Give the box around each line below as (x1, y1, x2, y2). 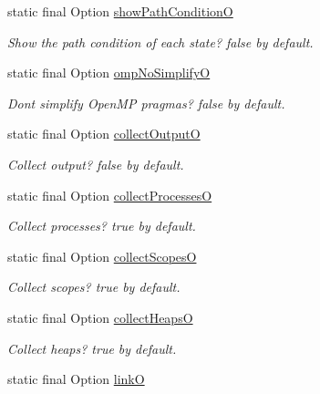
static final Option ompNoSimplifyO (7, 63, 211, 82)
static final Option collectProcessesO (7, 185, 212, 204)
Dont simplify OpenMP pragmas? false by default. (7, 93, 285, 112)
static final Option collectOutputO (7, 124, 201, 143)
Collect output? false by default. (7, 154, 184, 173)
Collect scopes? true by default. (7, 277, 181, 296)
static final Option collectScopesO (7, 246, 197, 265)
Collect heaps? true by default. (7, 338, 177, 358)
